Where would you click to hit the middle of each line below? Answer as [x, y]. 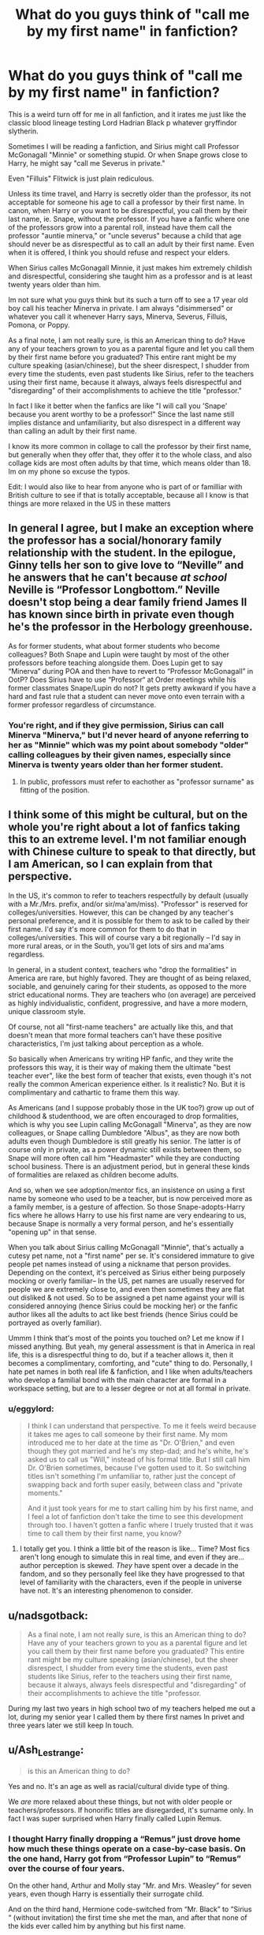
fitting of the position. [54, 790]
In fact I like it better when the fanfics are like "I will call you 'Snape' [118, 406]
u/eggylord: [31, 1409]
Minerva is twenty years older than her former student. [116, 765]
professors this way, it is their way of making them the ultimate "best [119, 1067]
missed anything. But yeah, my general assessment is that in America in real [132, 1346]
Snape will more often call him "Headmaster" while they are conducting [124, 1158]
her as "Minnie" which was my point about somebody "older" [128, 745]
